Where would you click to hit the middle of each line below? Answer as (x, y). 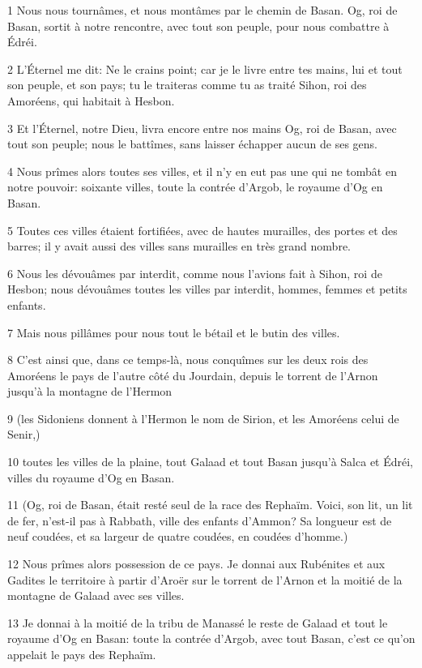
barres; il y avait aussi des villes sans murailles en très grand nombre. (179, 246)
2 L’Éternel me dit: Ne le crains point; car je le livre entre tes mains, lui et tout (205, 69)
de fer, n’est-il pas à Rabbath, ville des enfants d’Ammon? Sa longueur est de (200, 520)
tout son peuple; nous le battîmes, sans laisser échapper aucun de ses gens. (192, 144)
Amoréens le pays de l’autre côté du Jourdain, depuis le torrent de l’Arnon (193, 375)
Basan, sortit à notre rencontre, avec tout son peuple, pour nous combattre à (198, 26)
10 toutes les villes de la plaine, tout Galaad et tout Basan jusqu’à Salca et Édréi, (211, 462)
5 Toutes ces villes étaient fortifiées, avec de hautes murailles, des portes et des (202, 230)
